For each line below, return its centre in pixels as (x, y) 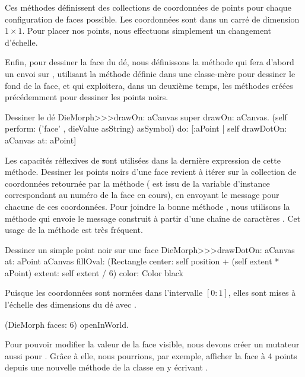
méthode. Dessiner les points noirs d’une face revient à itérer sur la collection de (151, 172)
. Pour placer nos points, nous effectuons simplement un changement (147, 31)
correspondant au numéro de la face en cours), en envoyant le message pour (142, 195)
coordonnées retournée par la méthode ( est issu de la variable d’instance (137, 183)
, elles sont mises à (262, 293)
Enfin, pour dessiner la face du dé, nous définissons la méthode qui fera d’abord (150, 62)
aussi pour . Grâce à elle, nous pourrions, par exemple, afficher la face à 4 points (151, 355)
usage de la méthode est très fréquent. (74, 230)
